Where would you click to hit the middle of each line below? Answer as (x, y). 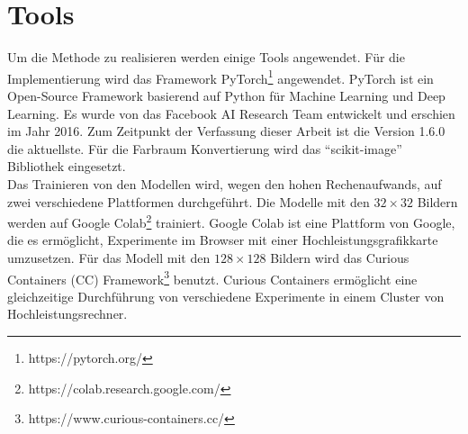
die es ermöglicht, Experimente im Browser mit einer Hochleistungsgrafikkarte (223, 240)
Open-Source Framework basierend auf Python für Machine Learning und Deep (226, 95)
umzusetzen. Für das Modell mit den (109, 257)
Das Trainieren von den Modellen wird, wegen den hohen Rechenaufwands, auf (225, 183)
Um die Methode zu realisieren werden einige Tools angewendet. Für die (206, 57)
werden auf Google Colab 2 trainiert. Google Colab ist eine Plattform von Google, (231, 221)
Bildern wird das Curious (340, 257)
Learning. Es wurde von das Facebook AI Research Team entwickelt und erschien (231, 113)
